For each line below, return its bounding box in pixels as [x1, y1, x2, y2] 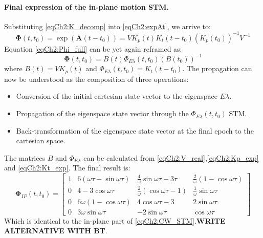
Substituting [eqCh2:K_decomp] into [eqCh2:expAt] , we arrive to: [4, 20, 211, 31]
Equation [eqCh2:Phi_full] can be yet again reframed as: [4, 43, 182, 54]
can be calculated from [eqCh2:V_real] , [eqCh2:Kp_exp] [83, 152, 259, 163]
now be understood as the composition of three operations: [4, 73, 189, 84]
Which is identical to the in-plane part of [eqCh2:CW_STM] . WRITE [4, 215, 226, 226]
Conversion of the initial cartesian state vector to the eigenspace [16, 91, 217, 101]
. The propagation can [182, 63, 252, 74]
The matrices [4, 152, 46, 163]
